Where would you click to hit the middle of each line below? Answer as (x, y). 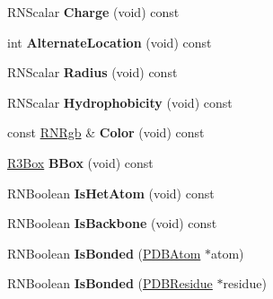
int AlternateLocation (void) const (110, 42)
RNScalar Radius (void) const (92, 72)
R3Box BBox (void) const (80, 162)
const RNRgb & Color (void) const (106, 132)
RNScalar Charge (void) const (93, 12)
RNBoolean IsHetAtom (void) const (111, 193)
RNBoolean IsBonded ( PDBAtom (104, 253)
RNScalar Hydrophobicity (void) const (120, 102)
